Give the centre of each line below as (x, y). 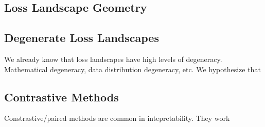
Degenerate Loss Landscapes (82, 38)
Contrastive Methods (61, 97)
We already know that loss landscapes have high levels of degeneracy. (113, 59)
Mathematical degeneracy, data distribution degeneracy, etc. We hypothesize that (132, 69)
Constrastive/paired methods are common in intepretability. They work (117, 118)
